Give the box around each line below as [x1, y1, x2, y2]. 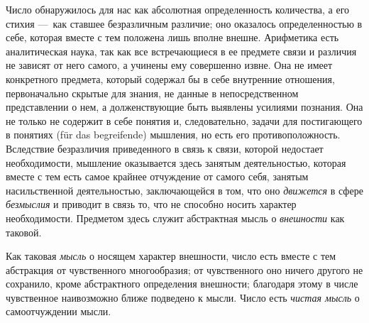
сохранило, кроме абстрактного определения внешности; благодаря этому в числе [6, 276, 358, 291]
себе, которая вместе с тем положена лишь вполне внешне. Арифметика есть [6, 30, 339, 45]
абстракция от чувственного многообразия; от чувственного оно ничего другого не [6, 262, 363, 277]
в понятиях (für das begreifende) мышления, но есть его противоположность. [6, 127, 341, 142]
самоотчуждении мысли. [6, 304, 111, 319]
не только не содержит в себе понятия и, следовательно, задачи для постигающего [6, 113, 363, 128]
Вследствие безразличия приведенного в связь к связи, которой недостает [6, 141, 324, 155]
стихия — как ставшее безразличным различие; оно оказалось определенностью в [6, 16, 363, 31]
